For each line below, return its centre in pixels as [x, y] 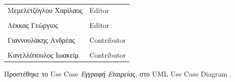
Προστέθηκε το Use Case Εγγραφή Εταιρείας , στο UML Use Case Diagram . [118, 74]
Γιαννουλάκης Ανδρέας [41, 40]
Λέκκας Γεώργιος [33, 25]
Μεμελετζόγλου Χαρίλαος [45, 10]
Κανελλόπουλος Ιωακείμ [43, 55]
